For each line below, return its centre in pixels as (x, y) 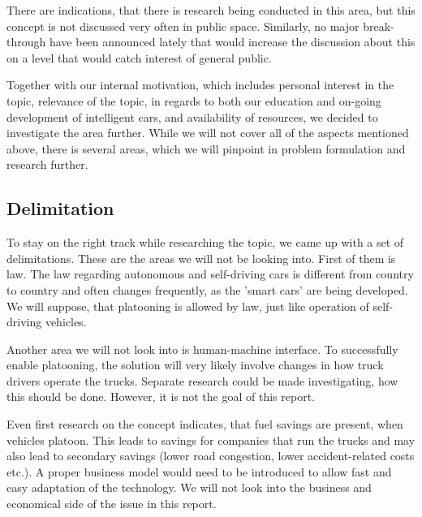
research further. (47, 164)
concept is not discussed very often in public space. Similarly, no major (183, 26)
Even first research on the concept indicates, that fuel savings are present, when (205, 424)
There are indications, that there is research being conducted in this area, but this (211, 10)
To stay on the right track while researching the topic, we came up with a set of (205, 242)
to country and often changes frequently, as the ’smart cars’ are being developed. (207, 289)
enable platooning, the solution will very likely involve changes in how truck (195, 365)
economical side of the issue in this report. (112, 504)
